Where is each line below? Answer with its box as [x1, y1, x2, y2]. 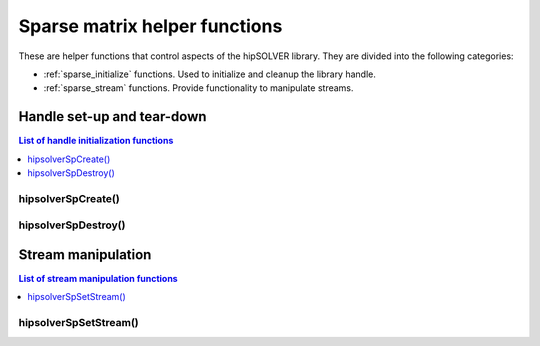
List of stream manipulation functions [18, 273, 179, 285]
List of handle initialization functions [18, 135, 174, 147]
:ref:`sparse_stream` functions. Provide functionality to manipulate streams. [43, 82, 354, 94]
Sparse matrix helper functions [18, 15, 283, 37]
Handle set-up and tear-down [18, 108, 207, 125]
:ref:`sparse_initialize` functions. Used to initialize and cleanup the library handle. [43, 68, 377, 80]
